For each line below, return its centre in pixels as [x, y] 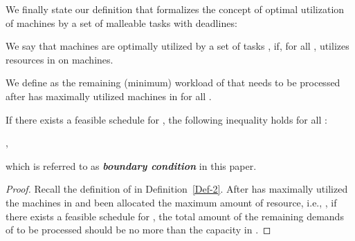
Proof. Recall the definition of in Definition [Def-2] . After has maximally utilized [177, 189]
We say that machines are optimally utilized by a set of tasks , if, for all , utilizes [177, 46]
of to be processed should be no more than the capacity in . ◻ [138, 230]
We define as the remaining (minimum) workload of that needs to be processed [173, 83]
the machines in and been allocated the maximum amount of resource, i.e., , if [171, 202]
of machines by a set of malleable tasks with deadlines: [121, 22]
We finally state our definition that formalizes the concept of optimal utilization [175, 9]
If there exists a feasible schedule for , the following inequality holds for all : [166, 119]
